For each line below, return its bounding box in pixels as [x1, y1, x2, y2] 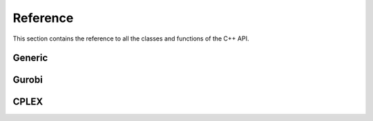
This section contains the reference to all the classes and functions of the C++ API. [12, 34, 249, 43]
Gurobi [12, 74, 43, 86]
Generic [12, 52, 48, 64]
